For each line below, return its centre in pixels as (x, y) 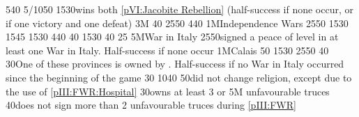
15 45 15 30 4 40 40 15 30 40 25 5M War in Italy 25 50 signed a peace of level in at (172, 37)
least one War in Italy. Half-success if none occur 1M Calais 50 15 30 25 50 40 (167, 50)
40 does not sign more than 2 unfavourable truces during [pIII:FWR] (151, 105)
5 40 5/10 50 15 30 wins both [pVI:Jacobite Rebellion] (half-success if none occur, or (179, 9)
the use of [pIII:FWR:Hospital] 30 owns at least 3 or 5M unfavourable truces (168, 91)
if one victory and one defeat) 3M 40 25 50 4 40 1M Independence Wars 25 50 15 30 (177, 23)
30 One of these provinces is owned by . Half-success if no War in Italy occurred (175, 64)
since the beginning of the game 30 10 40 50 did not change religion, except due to (179, 77)
